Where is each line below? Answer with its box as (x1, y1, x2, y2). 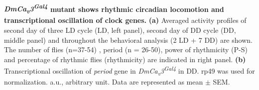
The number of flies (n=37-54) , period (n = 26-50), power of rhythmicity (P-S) (4, 44, 248, 55)
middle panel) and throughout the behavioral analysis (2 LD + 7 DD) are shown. (4, 34, 253, 45)
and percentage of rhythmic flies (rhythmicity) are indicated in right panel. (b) (4, 54, 246, 64)
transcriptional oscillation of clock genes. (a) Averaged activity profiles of (4, 15, 247, 25)
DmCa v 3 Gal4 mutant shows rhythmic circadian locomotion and (4, 2, 224, 16)
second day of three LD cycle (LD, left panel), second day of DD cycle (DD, (4, 24, 236, 35)
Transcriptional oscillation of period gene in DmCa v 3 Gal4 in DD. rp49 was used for (4, 64, 255, 77)
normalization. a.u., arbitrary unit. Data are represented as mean (4, 77, 203, 87)
